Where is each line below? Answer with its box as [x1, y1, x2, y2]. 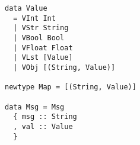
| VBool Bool [13, 33, 65, 42]
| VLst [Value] [13, 53, 73, 62]
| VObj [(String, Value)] [13, 63, 116, 72]
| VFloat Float [13, 43, 73, 52]
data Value [5, 4, 47, 12]
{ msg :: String [13, 112, 77, 121]
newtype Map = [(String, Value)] [5, 83, 136, 92]
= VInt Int [13, 14, 56, 22]
